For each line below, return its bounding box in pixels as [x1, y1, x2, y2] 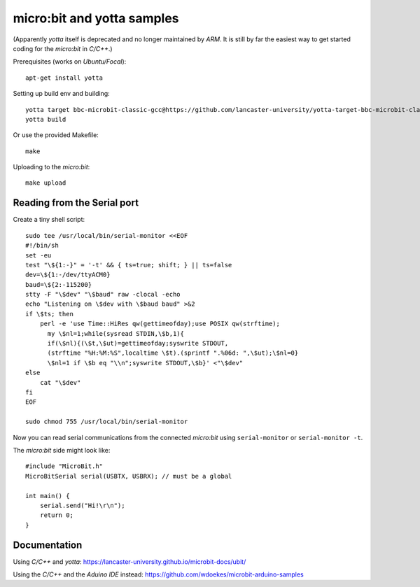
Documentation [13, 539, 83, 551]
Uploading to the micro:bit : [13, 163, 90, 171]
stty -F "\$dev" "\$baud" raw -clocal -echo [25, 290, 181, 299]
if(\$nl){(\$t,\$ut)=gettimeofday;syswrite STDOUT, [47, 339, 229, 348]
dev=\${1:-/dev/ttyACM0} [25, 271, 111, 279]
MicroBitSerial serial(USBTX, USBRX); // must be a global [25, 472, 232, 480]
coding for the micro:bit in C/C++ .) [13, 44, 113, 52]
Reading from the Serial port [13, 197, 139, 209]
